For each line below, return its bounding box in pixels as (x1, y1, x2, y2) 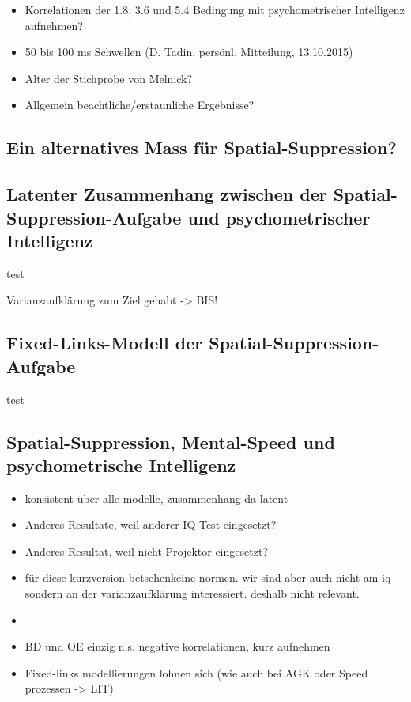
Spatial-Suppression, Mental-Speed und (6, 429, 335, 454)
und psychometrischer (187, 205, 371, 229)
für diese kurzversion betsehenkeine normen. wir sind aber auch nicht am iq (25, 569, 391, 586)
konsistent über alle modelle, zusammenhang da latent (25, 489, 288, 506)
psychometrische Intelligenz (6, 452, 236, 477)
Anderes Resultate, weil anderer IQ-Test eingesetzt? (25, 516, 277, 533)
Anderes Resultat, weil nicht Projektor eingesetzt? (25, 542, 268, 559)
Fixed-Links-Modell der (6, 330, 203, 355)
